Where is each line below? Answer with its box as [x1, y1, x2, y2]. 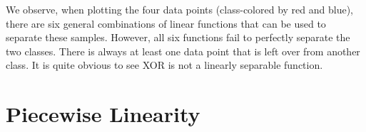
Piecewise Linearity [6, 99, 200, 128]
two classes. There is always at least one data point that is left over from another [6, 43, 360, 58]
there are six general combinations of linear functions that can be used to [6, 16, 326, 31]
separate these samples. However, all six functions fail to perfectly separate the [6, 30, 350, 45]
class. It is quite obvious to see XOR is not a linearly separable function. [6, 57, 323, 72]
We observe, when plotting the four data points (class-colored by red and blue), [6, 2, 353, 16]
